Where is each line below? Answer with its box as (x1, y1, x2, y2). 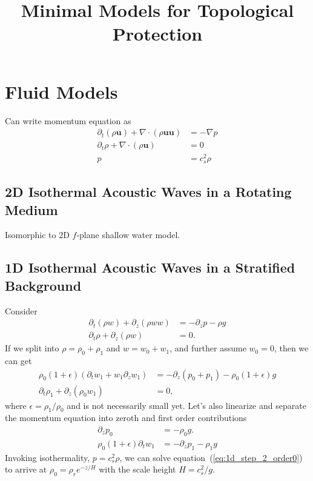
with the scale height (99, 463, 176, 476)
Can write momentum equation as (5, 114, 131, 127)
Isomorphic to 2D (5, 228, 70, 241)
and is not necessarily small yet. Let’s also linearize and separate (67, 399, 306, 411)
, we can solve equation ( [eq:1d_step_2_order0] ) (119, 451, 303, 463)
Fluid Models (5, 79, 118, 104)
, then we (274, 342, 309, 354)
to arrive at (5, 463, 47, 476)
